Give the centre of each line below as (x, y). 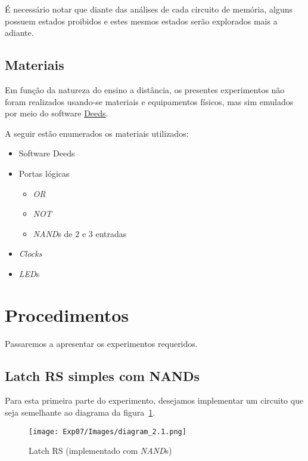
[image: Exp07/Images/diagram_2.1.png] (108, 431)
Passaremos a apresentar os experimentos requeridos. (101, 343)
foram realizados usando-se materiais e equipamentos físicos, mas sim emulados (149, 101)
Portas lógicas (44, 173)
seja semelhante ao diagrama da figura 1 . (80, 412)
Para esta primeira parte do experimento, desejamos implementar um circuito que (154, 400)
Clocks (30, 253)
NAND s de (53, 233)
